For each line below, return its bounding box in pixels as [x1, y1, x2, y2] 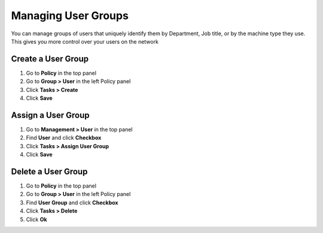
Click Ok [26, 216, 47, 223]
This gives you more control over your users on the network [11, 38, 159, 45]
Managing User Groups [11, 9, 129, 22]
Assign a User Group [11, 110, 90, 120]
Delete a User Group [11, 166, 88, 176]
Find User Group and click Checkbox [26, 199, 118, 206]
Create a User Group [11, 54, 89, 64]
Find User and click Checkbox [26, 134, 102, 142]
